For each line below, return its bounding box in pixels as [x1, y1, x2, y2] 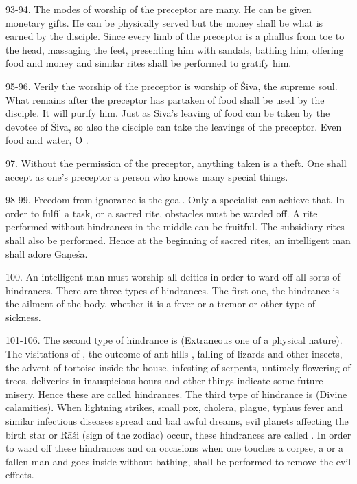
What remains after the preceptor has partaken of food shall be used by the [5, 92, 325, 107]
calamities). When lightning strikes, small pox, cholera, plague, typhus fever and [5, 400, 343, 415]
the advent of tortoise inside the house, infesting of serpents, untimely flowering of [5, 360, 351, 374]
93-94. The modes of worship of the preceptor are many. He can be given [5, 2, 312, 16]
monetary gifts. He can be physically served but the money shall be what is [5, 15, 323, 30]
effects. [5, 467, 34, 482]
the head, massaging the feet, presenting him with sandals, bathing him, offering [5, 42, 344, 56]
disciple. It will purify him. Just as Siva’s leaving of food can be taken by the [5, 106, 330, 120]
